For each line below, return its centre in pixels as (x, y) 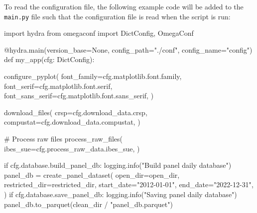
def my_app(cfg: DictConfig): (49, 59)
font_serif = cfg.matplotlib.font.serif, (58, 86)
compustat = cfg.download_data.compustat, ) (72, 122)
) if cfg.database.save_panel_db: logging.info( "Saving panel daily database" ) (121, 194)
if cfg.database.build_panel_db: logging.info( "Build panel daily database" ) (118, 165)
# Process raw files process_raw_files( (63, 139)
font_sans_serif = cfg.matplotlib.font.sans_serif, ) (79, 96)
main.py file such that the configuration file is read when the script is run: (117, 16)
